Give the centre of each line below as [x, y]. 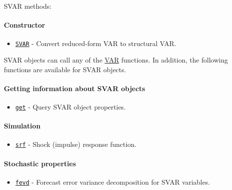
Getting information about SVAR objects [75, 88]
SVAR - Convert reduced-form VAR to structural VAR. [96, 43]
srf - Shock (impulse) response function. [76, 144]
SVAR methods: [28, 6]
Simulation [22, 126]
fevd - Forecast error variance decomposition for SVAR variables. [113, 182]
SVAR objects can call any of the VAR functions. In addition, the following [116, 60]
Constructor [25, 25]
